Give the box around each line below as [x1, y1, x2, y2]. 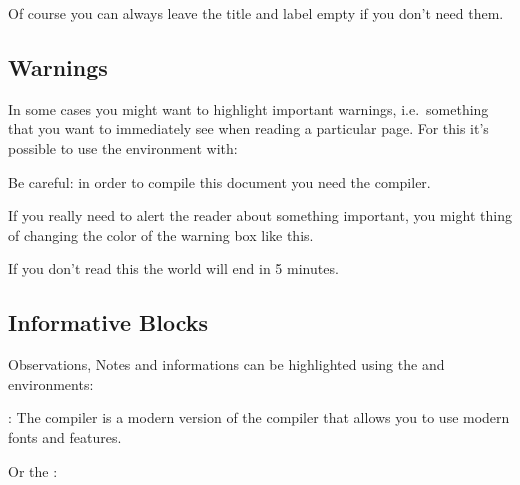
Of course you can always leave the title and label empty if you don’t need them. [8, 3, 504, 23]
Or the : [8, 460, 58, 481]
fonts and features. [8, 426, 122, 447]
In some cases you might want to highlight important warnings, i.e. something [8, 98, 489, 119]
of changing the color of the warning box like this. [8, 224, 314, 245]
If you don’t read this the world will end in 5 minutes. [8, 258, 339, 279]
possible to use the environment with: [8, 137, 238, 158]
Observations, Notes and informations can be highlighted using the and [8, 354, 445, 375]
